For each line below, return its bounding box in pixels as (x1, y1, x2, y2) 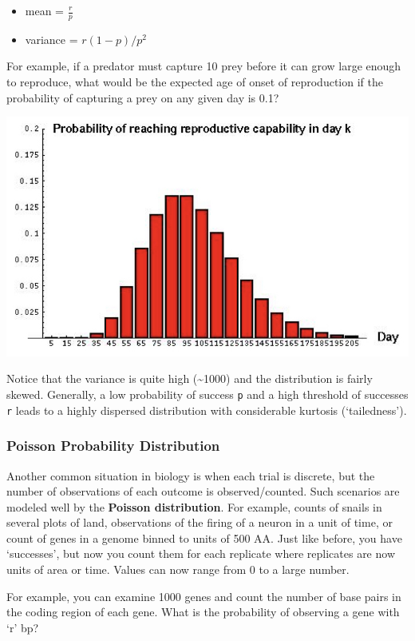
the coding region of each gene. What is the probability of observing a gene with (6, 603, 400, 620)
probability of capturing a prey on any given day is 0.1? (6, 89, 279, 106)
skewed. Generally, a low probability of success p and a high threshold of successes (6, 385, 409, 402)
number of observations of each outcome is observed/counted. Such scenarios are (6, 483, 400, 500)
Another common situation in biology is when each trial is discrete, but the (6, 467, 375, 484)
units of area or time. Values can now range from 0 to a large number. (6, 561, 350, 578)
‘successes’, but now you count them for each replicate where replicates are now (6, 545, 396, 562)
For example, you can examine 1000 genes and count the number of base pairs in (6, 587, 401, 604)
